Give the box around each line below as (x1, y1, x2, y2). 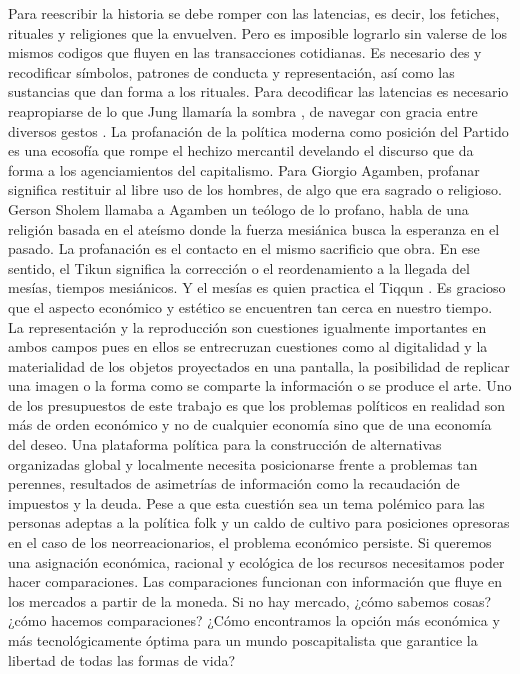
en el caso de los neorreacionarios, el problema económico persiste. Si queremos (8, 532, 492, 553)
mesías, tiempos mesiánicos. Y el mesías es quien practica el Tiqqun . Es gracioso (8, 277, 506, 298)
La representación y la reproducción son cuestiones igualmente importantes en (8, 316, 487, 337)
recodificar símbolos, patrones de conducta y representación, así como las (8, 61, 455, 82)
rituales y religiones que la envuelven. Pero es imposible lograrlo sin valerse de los (8, 22, 508, 43)
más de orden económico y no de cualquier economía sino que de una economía (8, 414, 492, 435)
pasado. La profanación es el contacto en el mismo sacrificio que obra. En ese (8, 238, 480, 259)
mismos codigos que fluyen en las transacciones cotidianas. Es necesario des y (8, 42, 482, 63)
